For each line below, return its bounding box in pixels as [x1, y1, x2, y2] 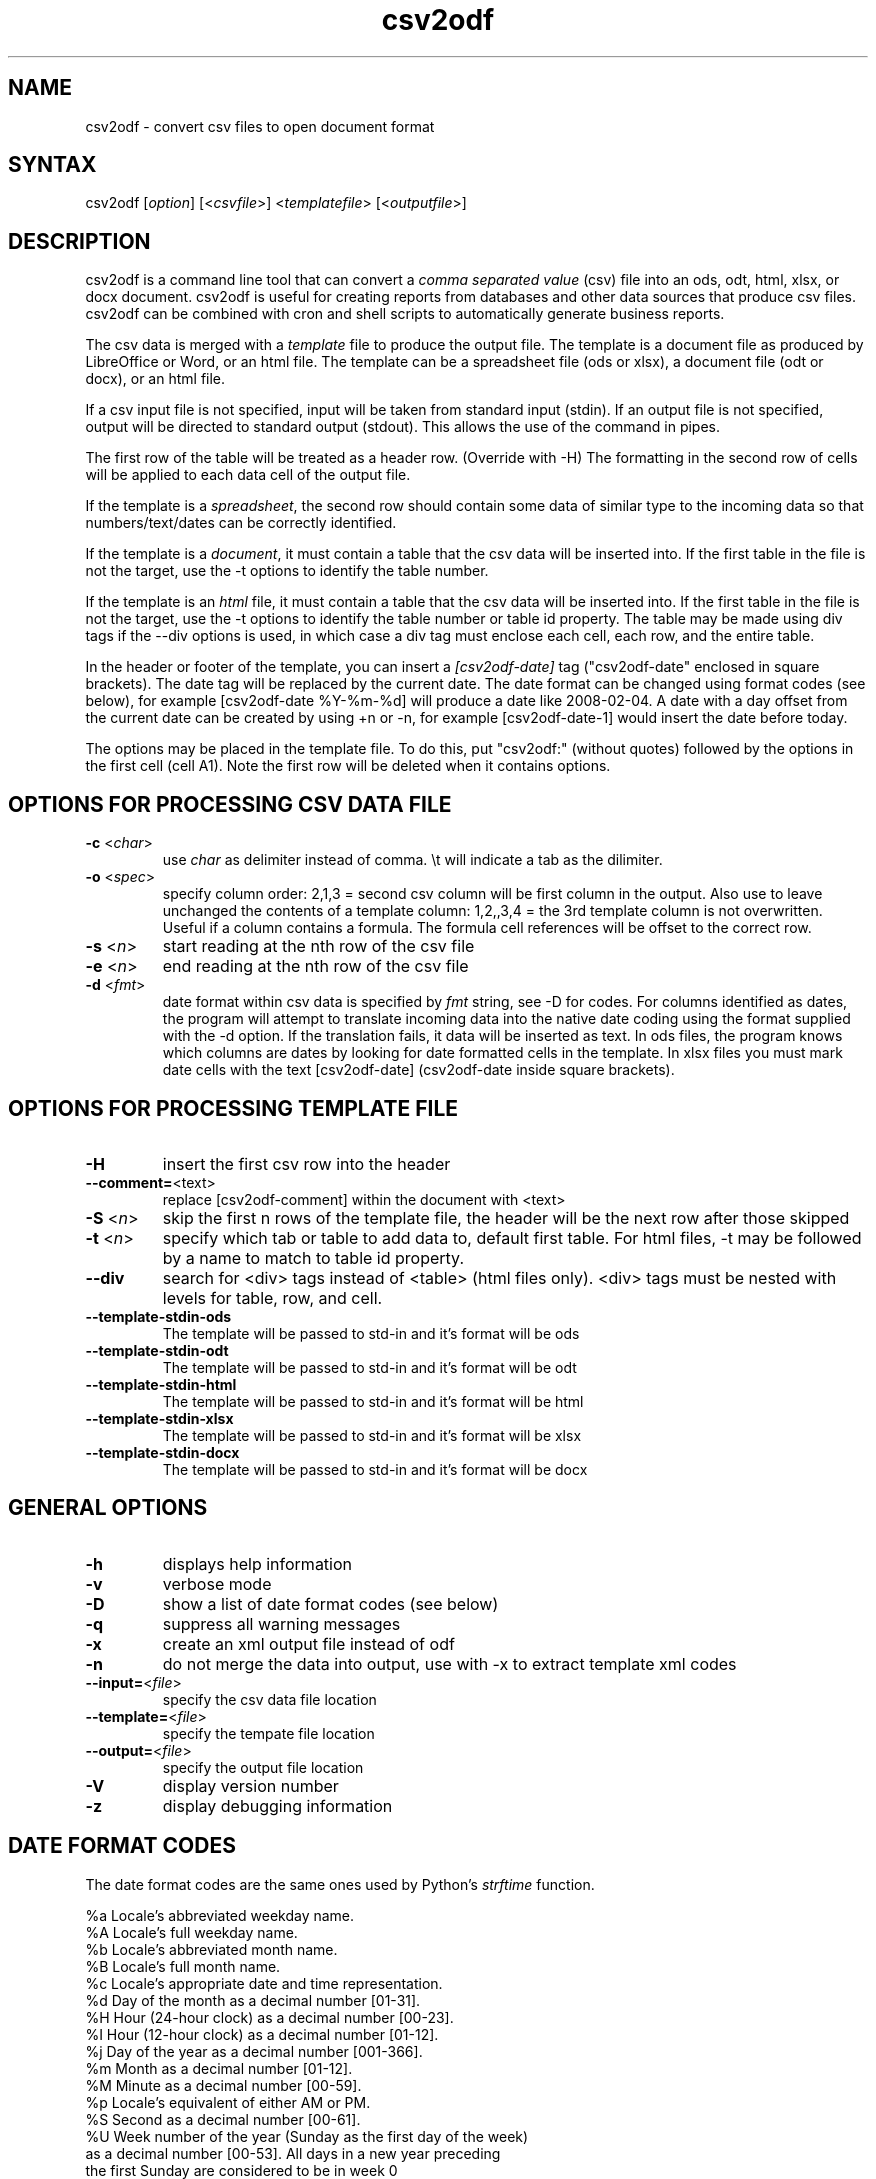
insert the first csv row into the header [162, 1153, 451, 1174]
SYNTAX [8, 152, 97, 178]
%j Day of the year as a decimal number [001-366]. [85, 2042, 423, 2060]
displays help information [162, 1553, 353, 1574]
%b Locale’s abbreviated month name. [85, 1940, 338, 1958]
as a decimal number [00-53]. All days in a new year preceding [85, 2144, 501, 2162]
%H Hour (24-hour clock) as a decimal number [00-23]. [85, 2008, 454, 2026]
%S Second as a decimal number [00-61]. [85, 2110, 361, 2128]
